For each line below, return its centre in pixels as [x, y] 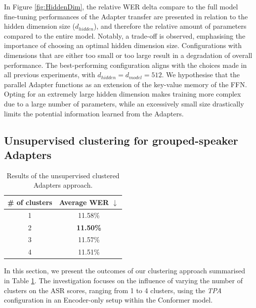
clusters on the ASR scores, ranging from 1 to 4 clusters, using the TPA [113, 290]
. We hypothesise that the [201, 75]
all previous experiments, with [50, 75]
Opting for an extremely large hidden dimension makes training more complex [123, 94]
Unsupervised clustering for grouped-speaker [121, 140]
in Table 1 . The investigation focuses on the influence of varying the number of [123, 280]
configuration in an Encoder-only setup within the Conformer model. [108, 300]
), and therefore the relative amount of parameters [170, 26]
